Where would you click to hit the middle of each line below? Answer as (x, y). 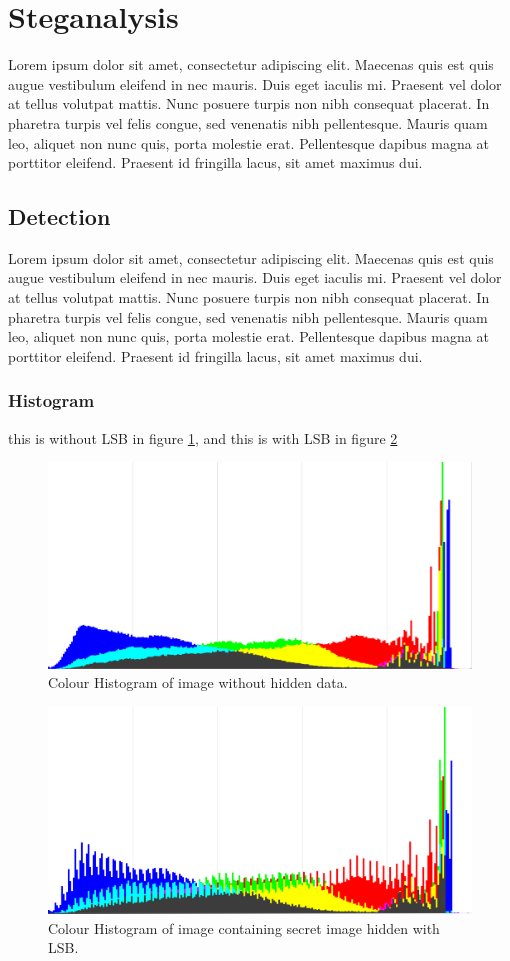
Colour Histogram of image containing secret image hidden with (244, 927)
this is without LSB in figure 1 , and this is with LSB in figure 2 (203, 437)
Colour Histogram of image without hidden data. (198, 682)
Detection (59, 216)
